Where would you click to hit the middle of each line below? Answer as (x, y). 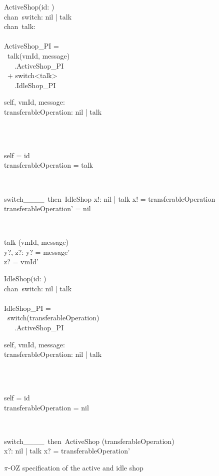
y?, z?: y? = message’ (37, 252)
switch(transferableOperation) (53, 318)
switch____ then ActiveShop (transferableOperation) (89, 441)
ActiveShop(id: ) (29, 7)
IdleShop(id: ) (25, 279)
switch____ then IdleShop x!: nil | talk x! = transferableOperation (110, 198)
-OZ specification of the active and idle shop (75, 467)
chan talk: (20, 26)
